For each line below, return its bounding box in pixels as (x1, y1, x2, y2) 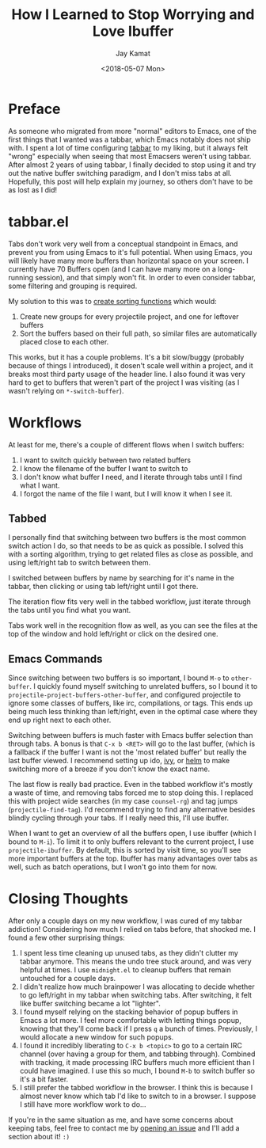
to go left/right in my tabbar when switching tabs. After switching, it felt (19, 990, 252, 1000)
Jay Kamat (116, 48, 150, 58)
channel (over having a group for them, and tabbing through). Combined (19, 1049, 256, 1059)
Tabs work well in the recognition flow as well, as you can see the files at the (8, 621, 259, 630)
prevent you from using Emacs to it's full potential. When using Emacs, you (8, 247, 253, 257)
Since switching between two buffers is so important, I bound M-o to (8, 673, 230, 682)
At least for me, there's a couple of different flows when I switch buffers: (8, 439, 245, 449)
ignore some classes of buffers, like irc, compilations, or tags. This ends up (8, 698, 253, 708)
